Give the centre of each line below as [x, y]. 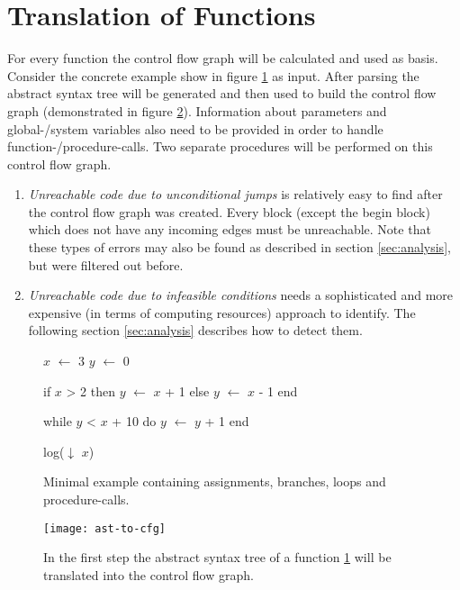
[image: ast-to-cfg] [105, 528]
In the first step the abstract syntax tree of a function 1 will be [217, 557]
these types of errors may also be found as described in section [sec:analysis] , [239, 247]
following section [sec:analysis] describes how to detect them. [195, 330]
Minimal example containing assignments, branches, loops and [215, 481]
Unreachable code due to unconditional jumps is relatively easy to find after [235, 194]
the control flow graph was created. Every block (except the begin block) [229, 211]
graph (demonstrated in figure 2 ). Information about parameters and [197, 110]
